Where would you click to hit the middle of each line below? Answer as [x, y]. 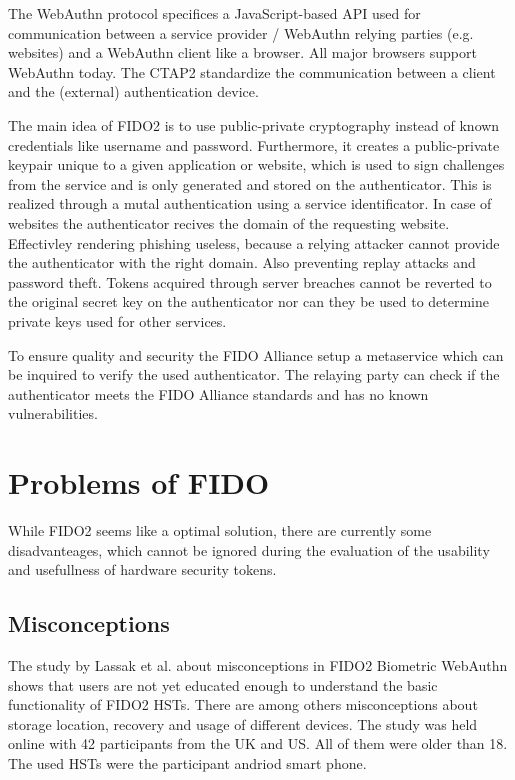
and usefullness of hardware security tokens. [142, 569]
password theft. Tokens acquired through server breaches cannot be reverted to [250, 281]
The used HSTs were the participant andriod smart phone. [187, 762]
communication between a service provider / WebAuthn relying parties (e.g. [241, 32]
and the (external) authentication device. [133, 91]
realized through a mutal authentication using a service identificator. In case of [250, 203]
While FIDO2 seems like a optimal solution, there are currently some [220, 530]
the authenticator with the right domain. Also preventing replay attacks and [242, 262]
